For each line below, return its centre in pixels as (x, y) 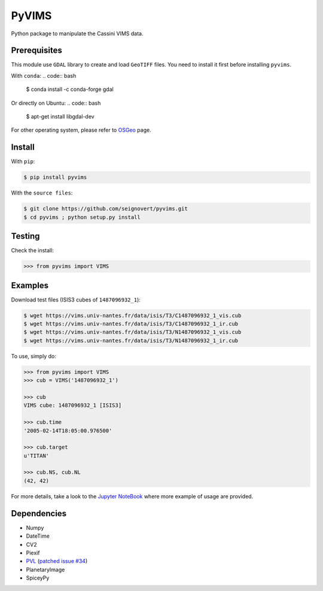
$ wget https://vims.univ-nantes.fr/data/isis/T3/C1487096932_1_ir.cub (131, 324)
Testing (25, 236)
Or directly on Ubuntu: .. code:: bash (56, 103)
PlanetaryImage (45, 569)
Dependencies (39, 514)
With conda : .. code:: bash (44, 75)
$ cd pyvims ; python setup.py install (82, 217)
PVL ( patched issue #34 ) (57, 561)
